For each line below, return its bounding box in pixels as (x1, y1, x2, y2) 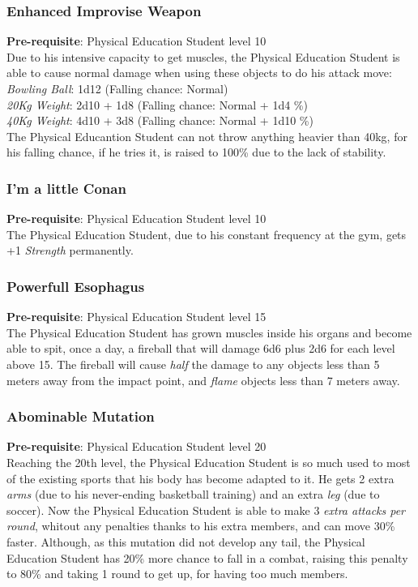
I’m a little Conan (6, 178, 126, 198)
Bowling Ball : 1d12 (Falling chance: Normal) (6, 80, 228, 96)
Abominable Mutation (6, 406, 155, 426)
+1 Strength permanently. (6, 242, 134, 259)
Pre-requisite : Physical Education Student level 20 (6, 438, 267, 455)
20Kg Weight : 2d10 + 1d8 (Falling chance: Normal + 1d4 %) (6, 96, 308, 113)
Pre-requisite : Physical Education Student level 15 (6, 308, 267, 325)
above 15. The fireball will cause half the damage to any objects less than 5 (6, 355, 380, 372)
